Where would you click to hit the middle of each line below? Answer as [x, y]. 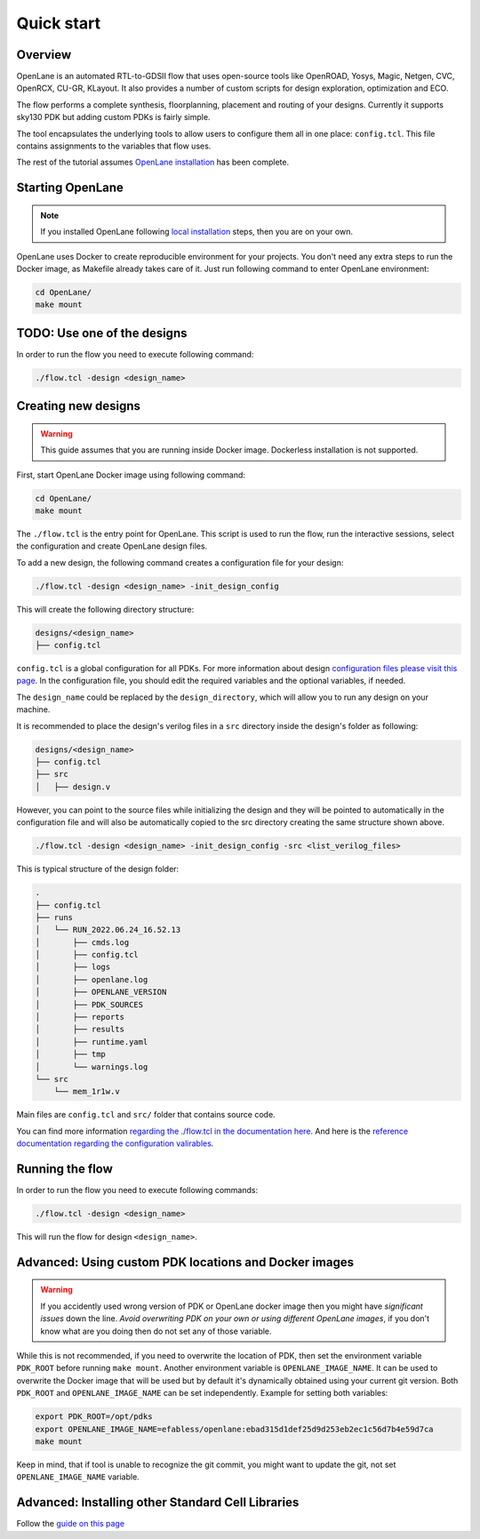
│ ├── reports [80, 1017]
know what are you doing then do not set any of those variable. [156, 1331]
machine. [33, 709]
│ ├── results [80, 1030]
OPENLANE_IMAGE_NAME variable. [78, 1477]
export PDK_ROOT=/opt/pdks [94, 1417]
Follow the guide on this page [70, 1524]
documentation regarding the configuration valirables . [115, 1143]
